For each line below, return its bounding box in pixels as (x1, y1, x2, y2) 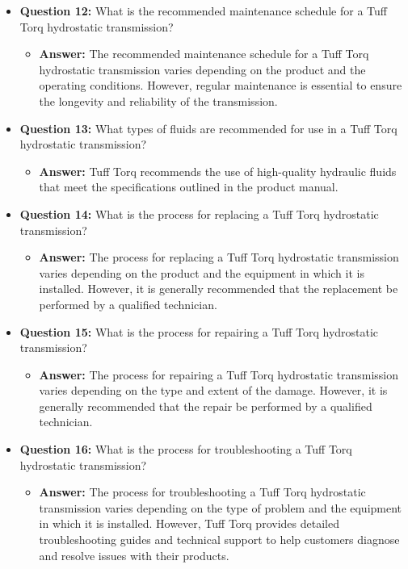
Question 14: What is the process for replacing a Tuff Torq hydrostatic (19, 205, 379, 222)
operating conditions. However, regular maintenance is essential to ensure (39, 77, 402, 94)
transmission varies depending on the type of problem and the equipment (39, 499, 402, 516)
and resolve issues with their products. (39, 546, 229, 563)
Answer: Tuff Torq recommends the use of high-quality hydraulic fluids (39, 162, 397, 179)
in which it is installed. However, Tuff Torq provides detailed (39, 515, 339, 532)
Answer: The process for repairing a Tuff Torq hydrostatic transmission (39, 366, 399, 383)
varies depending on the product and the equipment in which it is (39, 264, 364, 281)
